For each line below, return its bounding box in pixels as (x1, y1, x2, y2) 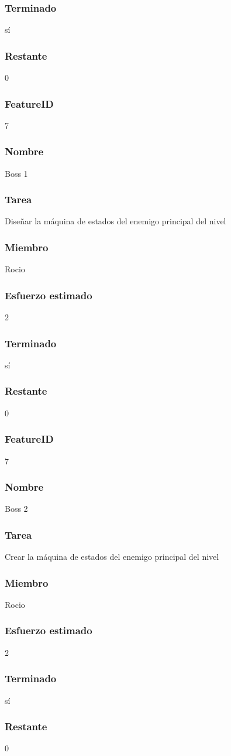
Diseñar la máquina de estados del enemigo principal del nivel (5, 215, 226, 227)
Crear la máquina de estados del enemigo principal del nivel (5, 550, 219, 563)
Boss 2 (5, 502, 28, 515)
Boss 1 (5, 167, 28, 179)
